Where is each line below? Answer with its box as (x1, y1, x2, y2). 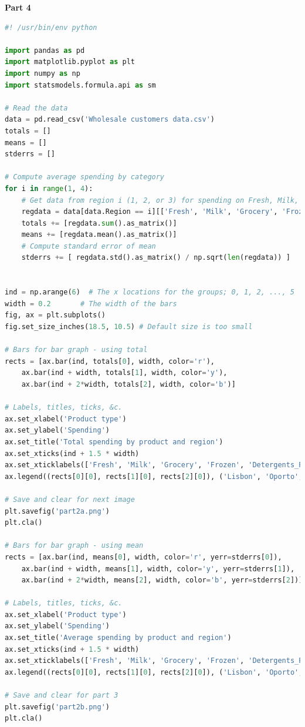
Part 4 (5, 1, 31, 13)
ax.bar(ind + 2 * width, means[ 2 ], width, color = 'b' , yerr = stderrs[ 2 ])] (21, 576, 303, 585)
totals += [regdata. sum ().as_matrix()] (21, 219, 177, 227)
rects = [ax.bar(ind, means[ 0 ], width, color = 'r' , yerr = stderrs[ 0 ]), (5, 552, 282, 561)
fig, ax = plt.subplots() (5, 311, 106, 320)
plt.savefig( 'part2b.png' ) (5, 702, 110, 711)
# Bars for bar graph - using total (5, 346, 148, 354)
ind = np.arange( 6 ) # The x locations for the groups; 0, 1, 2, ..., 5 (5, 288, 294, 297)
